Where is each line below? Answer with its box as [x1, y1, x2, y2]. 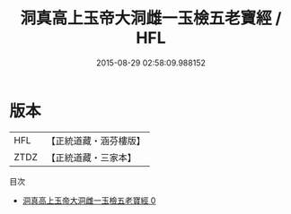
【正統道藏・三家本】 [46, 151, 137, 164]
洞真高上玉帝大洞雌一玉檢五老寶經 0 [22, 194, 156, 206]
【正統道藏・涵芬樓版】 [46, 134, 146, 147]
